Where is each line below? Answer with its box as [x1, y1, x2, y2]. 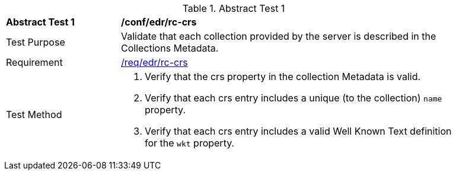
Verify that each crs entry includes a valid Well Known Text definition [145, 125, 452, 137]
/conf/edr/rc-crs [121, 16, 197, 28]
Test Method [6, 109, 62, 120]
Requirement [6, 56, 63, 68]
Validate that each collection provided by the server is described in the [121, 30, 436, 42]
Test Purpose [6, 36, 65, 48]
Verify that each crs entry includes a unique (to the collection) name [145, 92, 442, 104]
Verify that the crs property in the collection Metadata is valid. [145, 71, 421, 82]
